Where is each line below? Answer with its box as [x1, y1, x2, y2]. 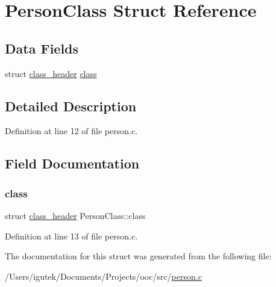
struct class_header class [5, 67, 97, 79]
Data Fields [5, 39, 79, 57]
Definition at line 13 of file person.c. [5, 229, 138, 242]
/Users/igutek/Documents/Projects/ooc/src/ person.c [5, 270, 202, 282]
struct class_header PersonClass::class [5, 209, 146, 221]
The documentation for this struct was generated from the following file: [5, 250, 272, 262]
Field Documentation [5, 154, 140, 173]
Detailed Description [5, 96, 137, 115]
